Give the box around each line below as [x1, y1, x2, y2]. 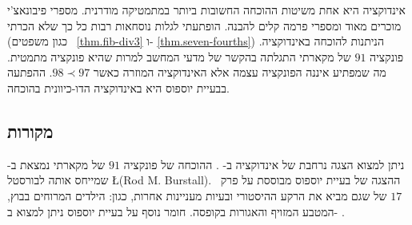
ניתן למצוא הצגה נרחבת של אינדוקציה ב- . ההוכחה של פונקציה [123, 156, 405, 172]
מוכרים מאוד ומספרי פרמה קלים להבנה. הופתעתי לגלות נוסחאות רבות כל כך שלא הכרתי [7, 17, 402, 34]
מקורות [7, 118, 54, 143]
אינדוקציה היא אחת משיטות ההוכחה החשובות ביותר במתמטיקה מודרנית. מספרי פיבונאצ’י [7, 2, 406, 18]
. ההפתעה [7, 64, 53, 81]
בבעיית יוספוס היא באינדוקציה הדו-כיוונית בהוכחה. [7, 79, 230, 96]
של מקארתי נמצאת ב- [7, 156, 106, 172]
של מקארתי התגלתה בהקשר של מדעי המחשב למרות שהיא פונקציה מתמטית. [7, 48, 351, 65]
